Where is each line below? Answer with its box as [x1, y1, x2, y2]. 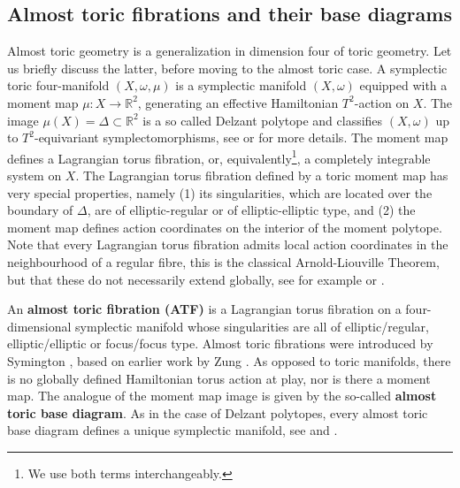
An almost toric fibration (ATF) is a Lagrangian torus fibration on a [7, 300, 402, 318]
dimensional [7, 316, 72, 335]
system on [7, 166, 62, 185]
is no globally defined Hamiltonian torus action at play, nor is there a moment [7, 369, 431, 387]
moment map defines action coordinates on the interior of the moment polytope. [7, 217, 442, 236]
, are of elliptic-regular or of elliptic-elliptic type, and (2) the [87, 201, 416, 219]
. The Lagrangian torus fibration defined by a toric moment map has [75, 166, 448, 185]
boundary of [7, 201, 73, 219]
